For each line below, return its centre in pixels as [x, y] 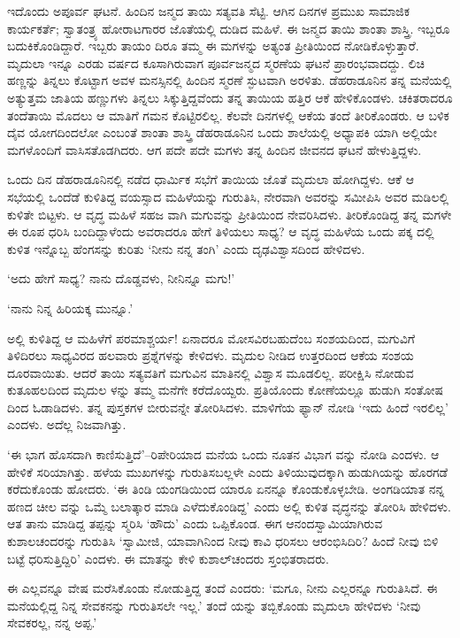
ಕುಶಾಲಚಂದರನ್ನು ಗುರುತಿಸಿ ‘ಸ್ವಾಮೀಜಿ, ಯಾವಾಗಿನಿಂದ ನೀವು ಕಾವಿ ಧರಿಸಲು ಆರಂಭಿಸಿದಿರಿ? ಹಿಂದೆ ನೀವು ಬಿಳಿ [223, 541]
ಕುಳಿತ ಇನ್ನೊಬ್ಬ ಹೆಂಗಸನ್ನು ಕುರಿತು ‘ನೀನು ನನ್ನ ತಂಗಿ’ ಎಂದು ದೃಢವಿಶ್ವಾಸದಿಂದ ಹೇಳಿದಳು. [186, 248]
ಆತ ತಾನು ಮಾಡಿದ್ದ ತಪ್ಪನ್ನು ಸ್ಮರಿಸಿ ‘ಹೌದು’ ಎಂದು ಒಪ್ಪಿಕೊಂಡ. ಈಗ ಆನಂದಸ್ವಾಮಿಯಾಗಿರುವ [195, 523]
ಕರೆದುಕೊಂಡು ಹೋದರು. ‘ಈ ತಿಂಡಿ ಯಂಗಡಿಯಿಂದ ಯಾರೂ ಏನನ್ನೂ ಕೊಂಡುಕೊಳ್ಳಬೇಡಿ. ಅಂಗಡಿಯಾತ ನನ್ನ [226, 489]
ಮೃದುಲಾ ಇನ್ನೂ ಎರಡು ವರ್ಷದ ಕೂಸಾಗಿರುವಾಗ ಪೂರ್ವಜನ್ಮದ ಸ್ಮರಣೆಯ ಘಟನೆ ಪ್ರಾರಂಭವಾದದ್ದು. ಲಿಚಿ [216, 62]
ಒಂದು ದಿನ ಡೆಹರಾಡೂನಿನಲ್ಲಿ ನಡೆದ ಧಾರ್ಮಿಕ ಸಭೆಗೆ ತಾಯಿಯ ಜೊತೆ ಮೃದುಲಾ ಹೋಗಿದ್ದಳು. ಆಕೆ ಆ [211, 179]
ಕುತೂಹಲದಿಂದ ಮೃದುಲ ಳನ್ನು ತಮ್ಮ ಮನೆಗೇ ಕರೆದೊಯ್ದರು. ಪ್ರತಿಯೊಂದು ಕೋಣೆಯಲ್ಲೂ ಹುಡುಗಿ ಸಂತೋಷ [226, 390]
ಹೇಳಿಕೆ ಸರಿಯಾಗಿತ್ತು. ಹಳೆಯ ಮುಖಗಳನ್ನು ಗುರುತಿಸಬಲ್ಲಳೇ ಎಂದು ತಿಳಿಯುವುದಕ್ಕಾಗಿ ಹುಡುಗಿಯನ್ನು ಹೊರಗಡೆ [228, 471]
